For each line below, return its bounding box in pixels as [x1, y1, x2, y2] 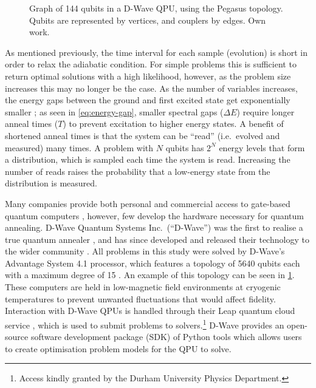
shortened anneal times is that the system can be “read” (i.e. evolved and [5, 129, 280, 141]
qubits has [165, 141, 204, 154]
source [5, 330, 29, 343]
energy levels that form [219, 141, 305, 154]
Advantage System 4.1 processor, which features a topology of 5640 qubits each [5, 256, 300, 269]
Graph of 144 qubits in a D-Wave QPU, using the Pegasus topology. [29, 2, 283, 14]
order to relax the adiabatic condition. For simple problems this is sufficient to [5, 58, 297, 70]
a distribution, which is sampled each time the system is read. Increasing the [5, 153, 290, 166]
